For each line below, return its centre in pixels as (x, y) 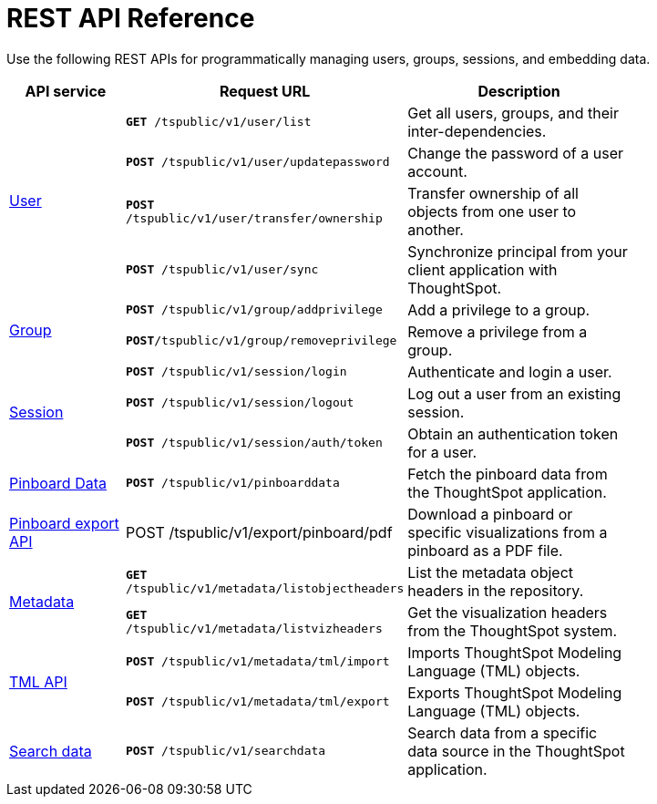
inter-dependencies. (477, 131)
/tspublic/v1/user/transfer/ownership (254, 218)
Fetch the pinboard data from (508, 474)
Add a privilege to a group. (499, 309)
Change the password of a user (516, 153)
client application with (482, 269)
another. (436, 229)
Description (519, 91)
